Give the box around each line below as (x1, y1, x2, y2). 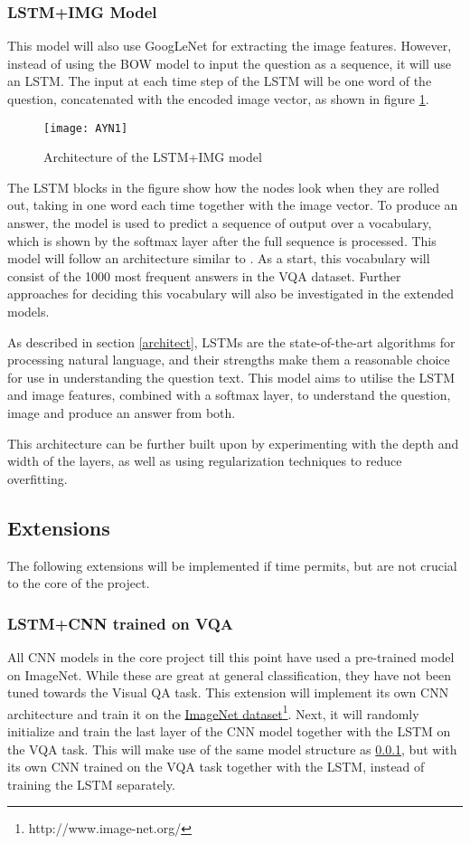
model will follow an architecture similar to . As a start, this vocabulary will (7, 249, 430, 268)
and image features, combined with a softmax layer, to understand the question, (7, 385, 451, 404)
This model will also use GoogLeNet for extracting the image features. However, (7, 36, 452, 55)
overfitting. (7, 469, 68, 488)
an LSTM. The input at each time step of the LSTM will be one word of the (7, 71, 432, 90)
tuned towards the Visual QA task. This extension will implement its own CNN (7, 683, 449, 702)
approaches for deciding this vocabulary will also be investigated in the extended (7, 284, 454, 303)
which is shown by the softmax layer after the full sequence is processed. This (7, 231, 437, 250)
